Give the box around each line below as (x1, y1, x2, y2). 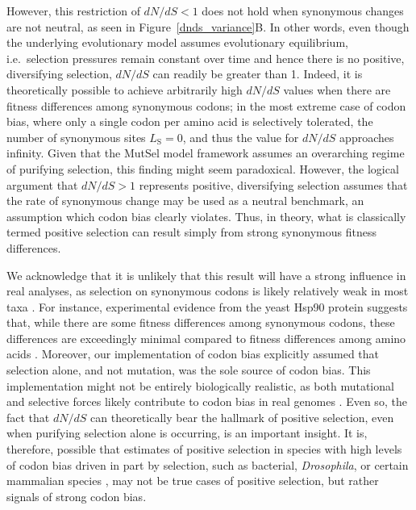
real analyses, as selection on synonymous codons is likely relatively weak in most (6, 282, 409, 299)
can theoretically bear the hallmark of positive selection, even (90, 408, 394, 425)
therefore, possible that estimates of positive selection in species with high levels (6, 441, 402, 458)
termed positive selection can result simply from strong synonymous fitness (6, 224, 376, 240)
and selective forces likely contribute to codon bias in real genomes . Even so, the (6, 393, 407, 410)
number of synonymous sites (6, 128, 146, 145)
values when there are (283, 81, 391, 98)
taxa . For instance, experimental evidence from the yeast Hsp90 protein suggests (6, 298, 408, 315)
